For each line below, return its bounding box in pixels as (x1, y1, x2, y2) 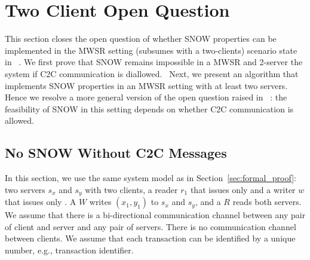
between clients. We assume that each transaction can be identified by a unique (5, 232, 296, 244)
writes (89, 195, 112, 208)
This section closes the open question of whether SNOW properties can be (5, 32, 277, 45)
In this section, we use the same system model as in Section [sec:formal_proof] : (5, 172, 296, 184)
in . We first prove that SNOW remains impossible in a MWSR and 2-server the (5, 56, 303, 68)
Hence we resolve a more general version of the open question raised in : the (5, 91, 287, 103)
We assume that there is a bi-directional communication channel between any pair (5, 209, 306, 221)
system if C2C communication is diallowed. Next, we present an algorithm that (5, 67, 299, 79)
